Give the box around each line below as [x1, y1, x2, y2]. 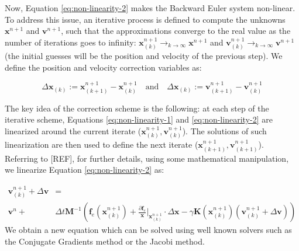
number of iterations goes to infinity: [5, 36, 136, 48]
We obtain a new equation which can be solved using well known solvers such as [5, 224, 292, 236]
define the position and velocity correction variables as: [5, 61, 202, 73]
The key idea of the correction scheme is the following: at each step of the [5, 102, 269, 114]
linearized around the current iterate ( [5, 124, 142, 137]
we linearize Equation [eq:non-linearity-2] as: [5, 163, 164, 176]
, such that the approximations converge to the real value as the [61, 25, 291, 37]
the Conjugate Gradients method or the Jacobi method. [5, 235, 205, 247]
